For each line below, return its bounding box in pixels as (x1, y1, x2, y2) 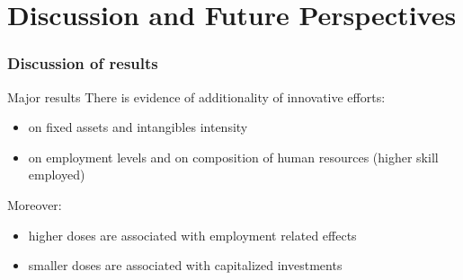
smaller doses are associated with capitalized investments (28, 256, 343, 275)
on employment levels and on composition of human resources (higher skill (28, 147, 439, 166)
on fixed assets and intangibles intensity (28, 118, 248, 136)
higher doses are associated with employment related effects (28, 225, 357, 244)
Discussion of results (7, 52, 158, 74)
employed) (28, 165, 85, 184)
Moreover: (7, 195, 62, 214)
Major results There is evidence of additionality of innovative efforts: (7, 87, 386, 106)
